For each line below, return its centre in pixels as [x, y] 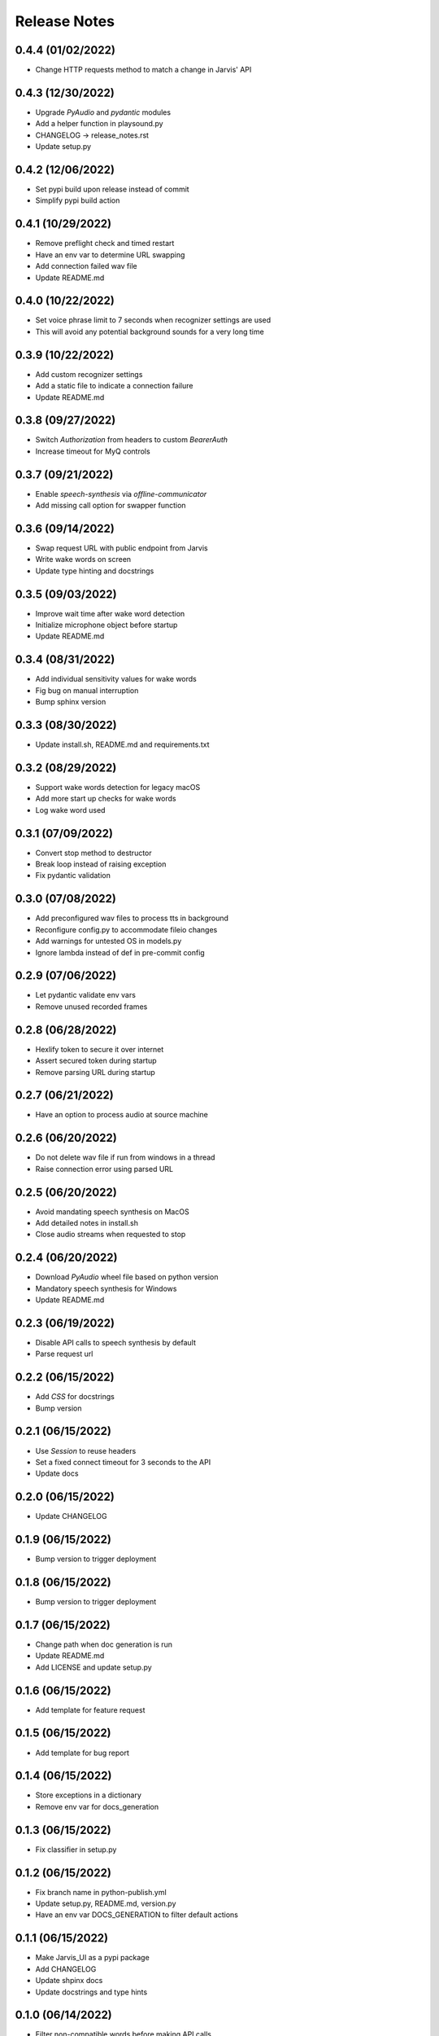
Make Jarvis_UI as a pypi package [92, 1958]
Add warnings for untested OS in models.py [109, 941]
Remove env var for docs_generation [97, 1806]
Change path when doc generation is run [104, 1644]
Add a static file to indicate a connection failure [114, 386]
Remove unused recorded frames [91, 1007]
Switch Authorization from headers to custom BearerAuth [131, 440]
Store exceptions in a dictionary [89, 1795]
